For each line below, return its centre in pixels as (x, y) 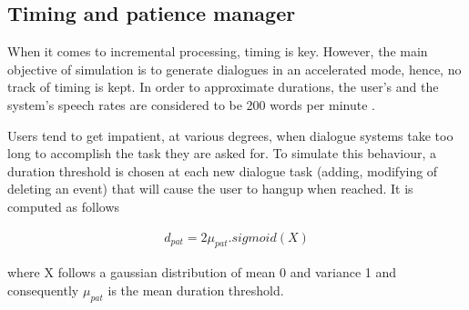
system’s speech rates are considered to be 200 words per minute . (191, 104)
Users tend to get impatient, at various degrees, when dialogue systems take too (230, 135)
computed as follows (64, 206)
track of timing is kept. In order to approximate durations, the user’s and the (223, 87)
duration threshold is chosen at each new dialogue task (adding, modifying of (223, 170)
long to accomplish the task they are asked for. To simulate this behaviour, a (222, 153)
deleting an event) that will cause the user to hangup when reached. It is (210, 189)
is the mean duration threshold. (196, 290)
